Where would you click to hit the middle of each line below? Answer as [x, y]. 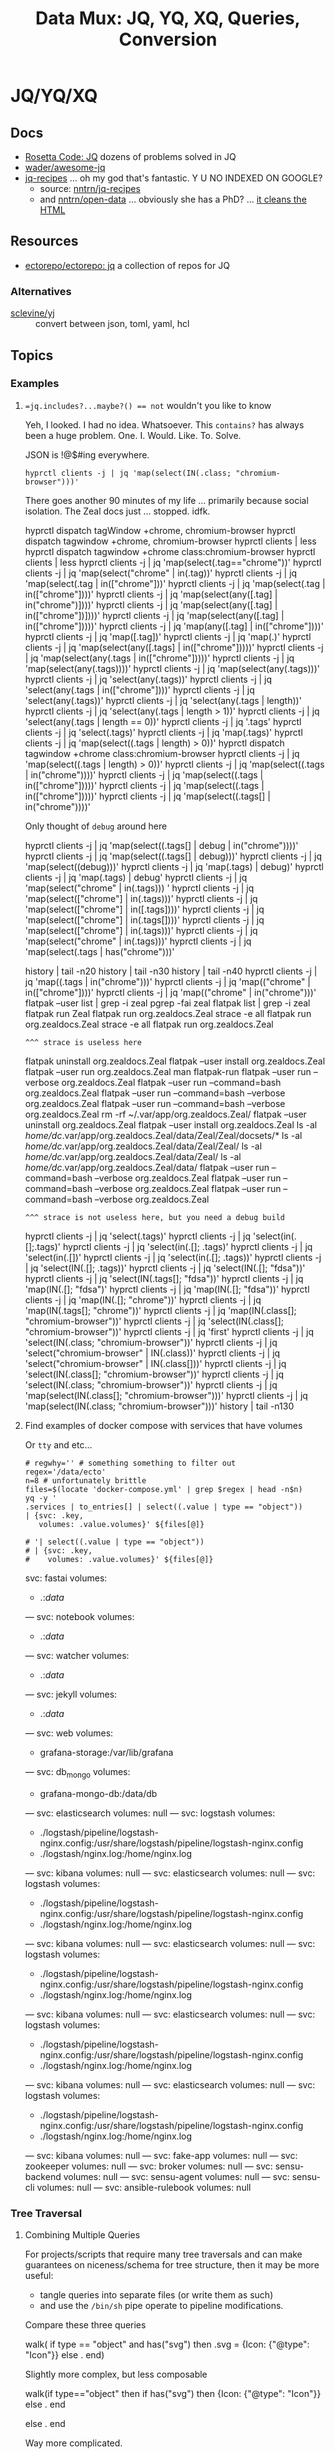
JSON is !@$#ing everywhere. [87, 454]
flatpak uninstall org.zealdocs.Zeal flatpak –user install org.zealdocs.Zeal [175, 1061]
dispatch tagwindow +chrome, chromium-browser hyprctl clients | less [170, 541]
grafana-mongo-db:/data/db [98, 1793]
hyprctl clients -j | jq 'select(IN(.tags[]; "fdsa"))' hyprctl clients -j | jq [164, 1278]
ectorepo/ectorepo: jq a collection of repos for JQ [127, 265]
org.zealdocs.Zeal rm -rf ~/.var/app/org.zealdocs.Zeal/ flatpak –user [165, 1114]
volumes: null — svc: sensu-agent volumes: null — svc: [176, 2176]
